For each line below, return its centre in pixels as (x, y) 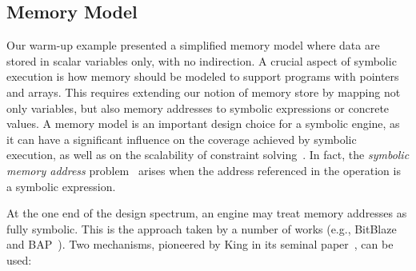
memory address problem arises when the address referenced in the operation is (204, 170)
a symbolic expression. (61, 186)
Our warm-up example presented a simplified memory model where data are (193, 45)
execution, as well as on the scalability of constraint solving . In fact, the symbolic (208, 155)
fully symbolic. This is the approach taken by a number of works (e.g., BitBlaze (202, 228)
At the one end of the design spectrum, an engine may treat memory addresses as (207, 213)
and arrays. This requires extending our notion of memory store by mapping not (204, 92)
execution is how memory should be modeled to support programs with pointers (203, 76)
